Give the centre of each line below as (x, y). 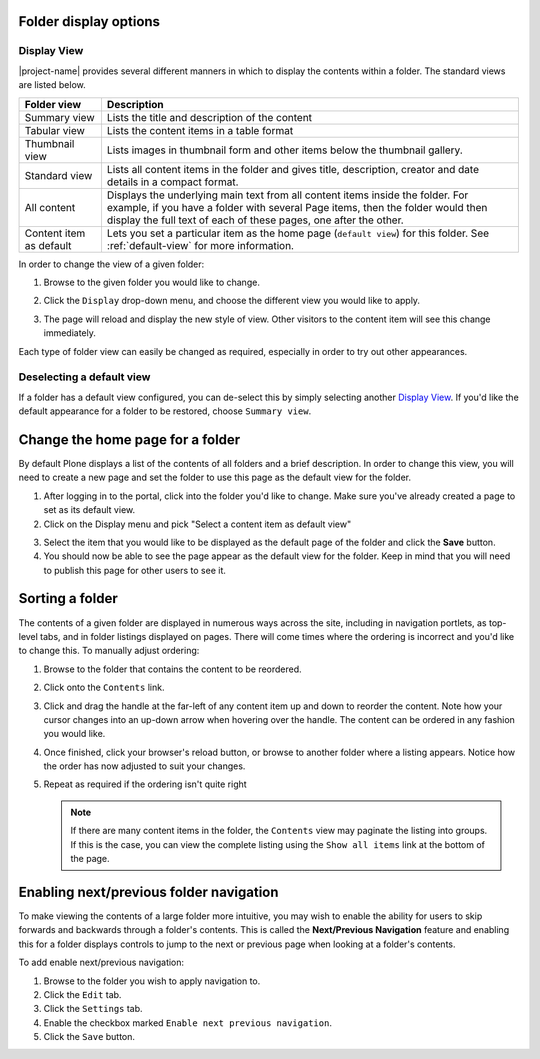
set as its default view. (89, 510)
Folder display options (89, 21)
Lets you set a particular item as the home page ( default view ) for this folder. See (298, 233)
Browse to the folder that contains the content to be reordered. (172, 669)
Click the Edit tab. (82, 994)
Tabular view (54, 130)
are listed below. (52, 85)
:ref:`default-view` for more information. (200, 245)
